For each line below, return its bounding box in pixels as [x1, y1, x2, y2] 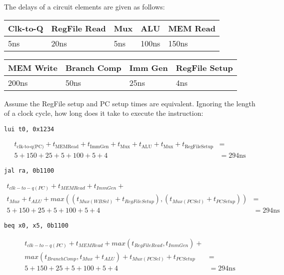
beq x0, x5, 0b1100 [4, 222, 68, 230]
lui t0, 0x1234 [4, 125, 54, 133]
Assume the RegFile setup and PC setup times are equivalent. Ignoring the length [4, 98, 255, 108]
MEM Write [8, 61, 57, 73]
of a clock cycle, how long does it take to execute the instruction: [4, 108, 203, 118]
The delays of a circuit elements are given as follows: [4, 1, 165, 11]
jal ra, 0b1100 [4, 167, 54, 174]
